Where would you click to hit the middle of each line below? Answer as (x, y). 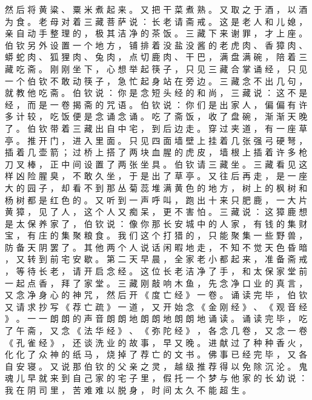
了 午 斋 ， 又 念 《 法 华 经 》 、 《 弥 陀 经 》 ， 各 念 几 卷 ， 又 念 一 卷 (156, 331)
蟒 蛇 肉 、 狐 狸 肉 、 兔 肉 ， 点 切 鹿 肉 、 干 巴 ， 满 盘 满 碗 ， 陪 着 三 (156, 57)
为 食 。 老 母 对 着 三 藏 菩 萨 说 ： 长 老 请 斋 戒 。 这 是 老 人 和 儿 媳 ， (156, 21)
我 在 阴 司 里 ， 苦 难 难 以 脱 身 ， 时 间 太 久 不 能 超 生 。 (128, 390)
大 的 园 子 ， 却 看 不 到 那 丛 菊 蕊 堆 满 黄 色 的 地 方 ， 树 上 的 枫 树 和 (156, 187)
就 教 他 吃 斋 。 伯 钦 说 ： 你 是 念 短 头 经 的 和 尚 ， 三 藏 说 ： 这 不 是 (156, 93)
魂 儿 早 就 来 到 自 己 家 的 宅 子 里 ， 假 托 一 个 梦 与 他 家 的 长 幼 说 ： (156, 378)
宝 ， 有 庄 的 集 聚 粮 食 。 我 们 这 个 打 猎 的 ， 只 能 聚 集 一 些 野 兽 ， (156, 235)
